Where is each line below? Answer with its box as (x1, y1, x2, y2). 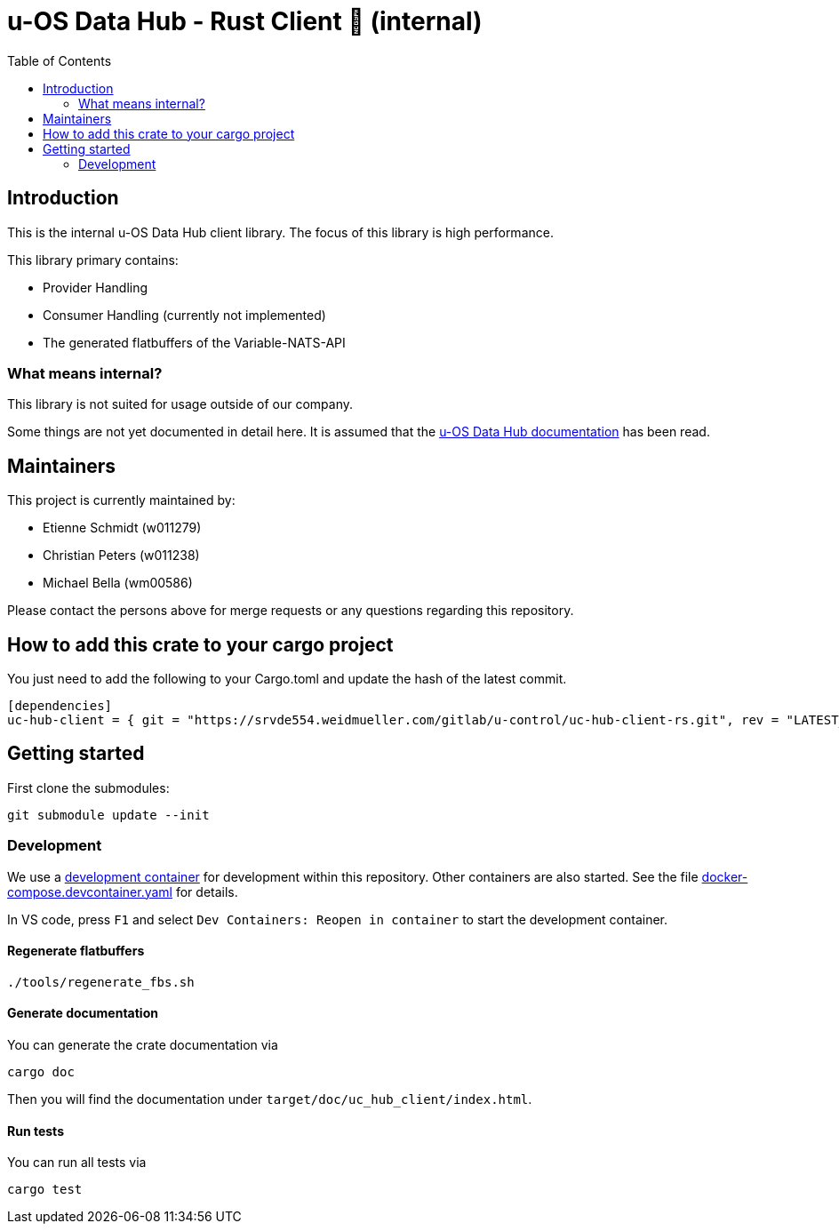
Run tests (7, 1123, 64, 1139)
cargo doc (7, 1065, 75, 1080)
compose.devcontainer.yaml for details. (7, 883, 238, 899)
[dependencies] (7, 699, 113, 714)
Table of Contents (7, 52, 112, 68)
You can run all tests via (7, 1155, 147, 1171)
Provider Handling (43, 279, 148, 295)
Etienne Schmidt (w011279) (43, 520, 202, 536)
